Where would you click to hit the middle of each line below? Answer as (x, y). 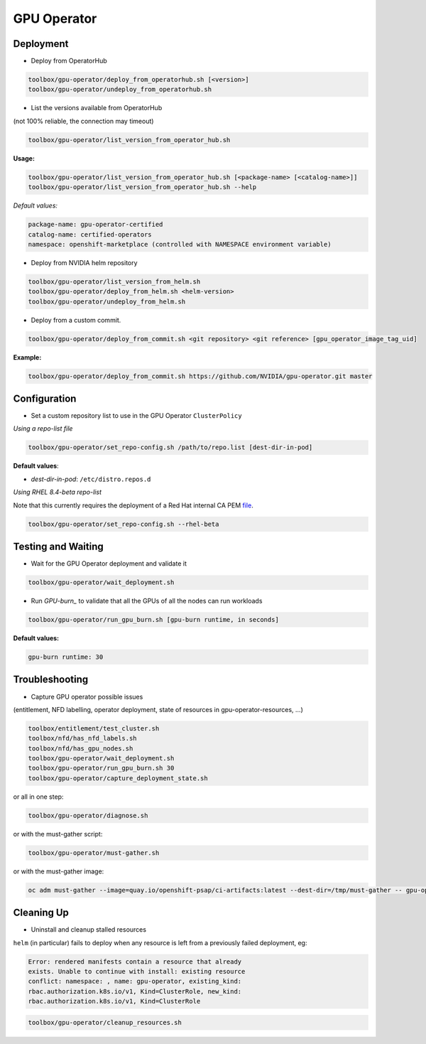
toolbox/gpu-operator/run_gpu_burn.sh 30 (101, 768)
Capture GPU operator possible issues (87, 696)
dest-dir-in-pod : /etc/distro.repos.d (91, 479)
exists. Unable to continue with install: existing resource (137, 972)
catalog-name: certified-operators (90, 234)
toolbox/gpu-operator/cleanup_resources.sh (105, 1022)
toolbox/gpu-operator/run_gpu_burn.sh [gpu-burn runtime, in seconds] (154, 620)
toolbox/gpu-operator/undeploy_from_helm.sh (107, 301)
